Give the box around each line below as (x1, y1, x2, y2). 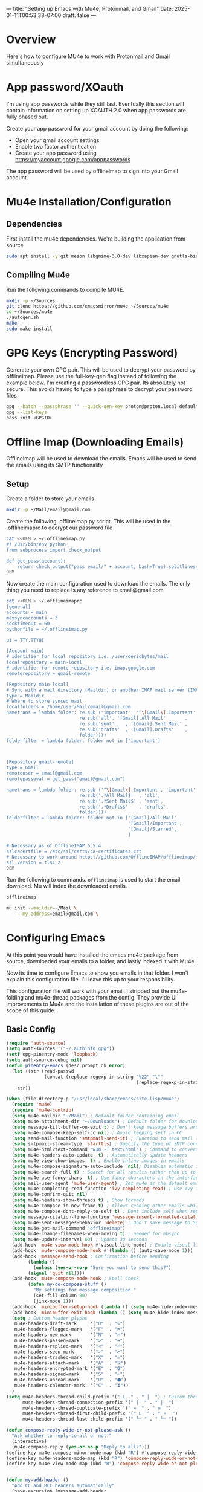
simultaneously (6, 59, 44, 66)
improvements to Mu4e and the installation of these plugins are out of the (6, 1000, 189, 1007)
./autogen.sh (6, 314, 39, 321)
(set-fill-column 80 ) (33, 1293, 88, 1299)
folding (6, 993, 24, 1001)
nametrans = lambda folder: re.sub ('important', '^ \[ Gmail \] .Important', (6, 709, 199, 715)
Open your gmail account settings (14, 136, 100, 144)
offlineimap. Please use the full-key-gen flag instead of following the (6, 372, 177, 379)
